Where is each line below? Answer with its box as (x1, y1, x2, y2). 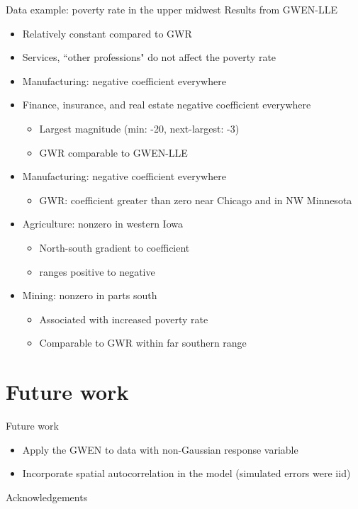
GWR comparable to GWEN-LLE (39, 145, 188, 160)
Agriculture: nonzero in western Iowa (22, 216, 183, 231)
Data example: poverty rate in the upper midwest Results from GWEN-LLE (6, 2, 337, 16)
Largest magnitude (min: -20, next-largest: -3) (39, 121, 240, 135)
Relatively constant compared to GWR (22, 26, 192, 40)
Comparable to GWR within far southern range (39, 335, 247, 350)
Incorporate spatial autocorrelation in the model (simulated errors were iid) (22, 466, 351, 481)
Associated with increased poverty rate (39, 311, 208, 326)
